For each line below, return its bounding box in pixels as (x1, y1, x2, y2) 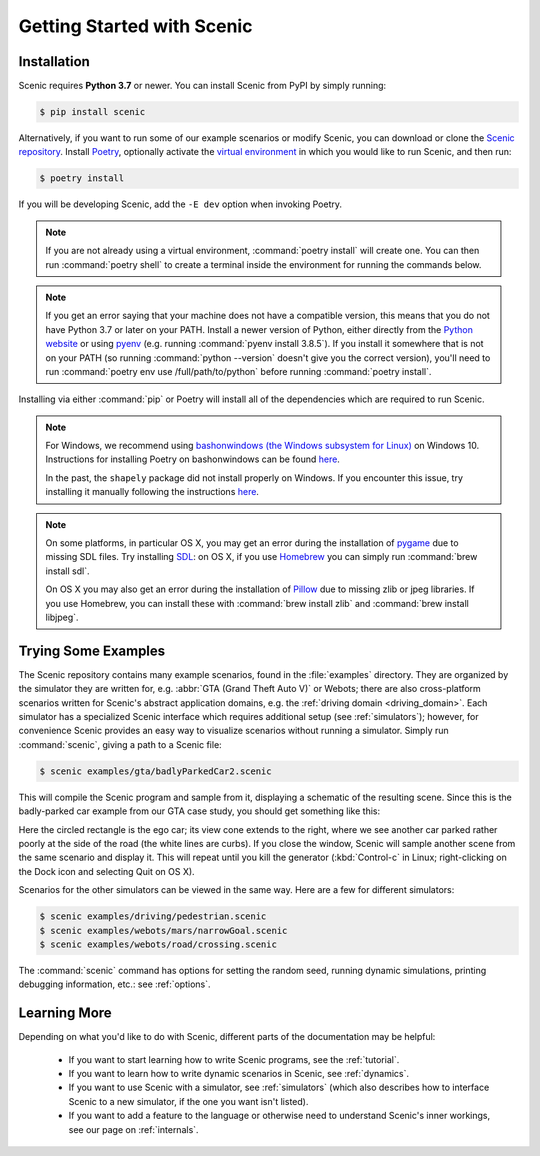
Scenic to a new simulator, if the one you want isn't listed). (68, 1095, 309, 1107)
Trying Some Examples (18, 642, 166, 659)
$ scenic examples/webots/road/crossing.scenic (39, 938, 277, 950)
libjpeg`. (45, 611, 79, 623)
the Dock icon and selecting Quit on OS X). (18, 865, 195, 877)
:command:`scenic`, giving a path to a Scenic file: (18, 738, 222, 750)
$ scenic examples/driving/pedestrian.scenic (39, 911, 267, 922)
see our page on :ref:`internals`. (68, 1123, 199, 1135)
